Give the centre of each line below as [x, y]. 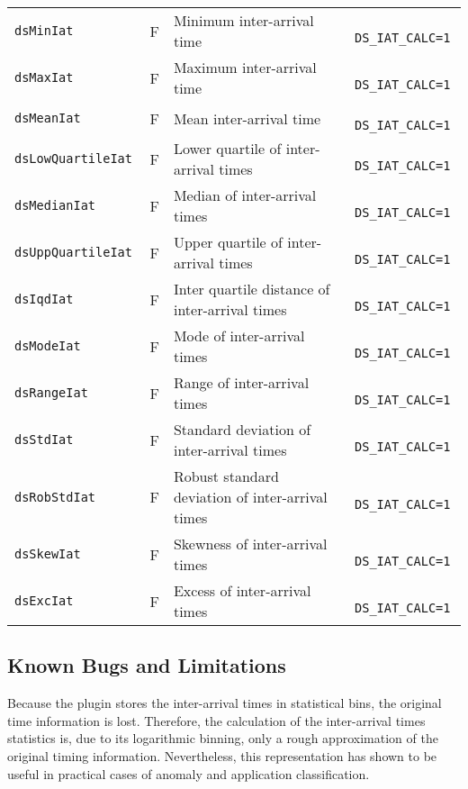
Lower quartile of [227, 148]
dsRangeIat [51, 393]
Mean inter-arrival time [247, 118]
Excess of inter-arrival [242, 590]
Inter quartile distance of [252, 289]
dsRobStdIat [55, 497]
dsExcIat [44, 601]
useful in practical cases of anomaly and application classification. [189, 773]
